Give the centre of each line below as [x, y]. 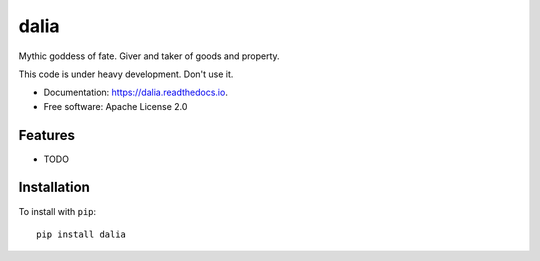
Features [46, 135]
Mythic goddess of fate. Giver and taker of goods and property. [149, 56]
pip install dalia [81, 234]
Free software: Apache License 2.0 [115, 106]
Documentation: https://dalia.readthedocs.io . [136, 92]
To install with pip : [57, 211]
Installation [54, 187]
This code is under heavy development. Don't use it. [126, 74]
